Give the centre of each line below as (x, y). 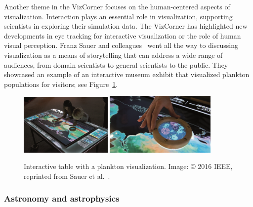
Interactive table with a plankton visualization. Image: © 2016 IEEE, (128, 166)
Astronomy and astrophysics (62, 198)
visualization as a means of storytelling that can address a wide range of (113, 55)
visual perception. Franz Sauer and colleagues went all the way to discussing (121, 45)
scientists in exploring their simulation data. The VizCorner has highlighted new (126, 26)
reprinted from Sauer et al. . (67, 176)
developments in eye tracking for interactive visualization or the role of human (123, 35)
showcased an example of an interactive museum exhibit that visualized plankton (127, 74)
